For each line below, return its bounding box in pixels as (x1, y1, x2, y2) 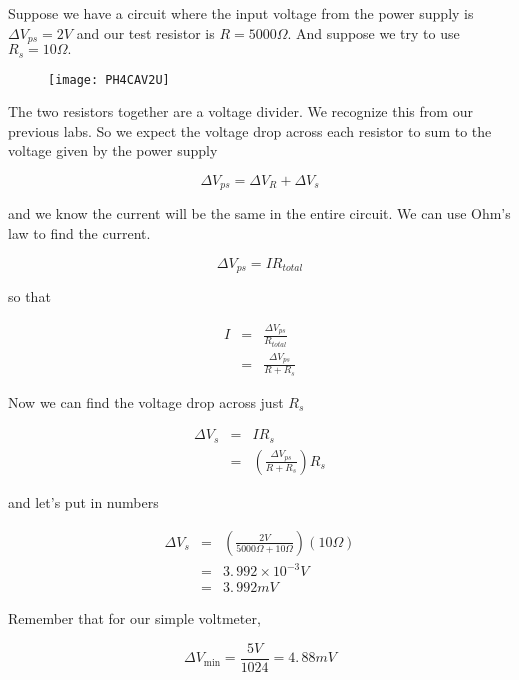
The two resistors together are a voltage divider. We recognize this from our (8, 101, 473, 122)
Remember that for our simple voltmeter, (8, 608, 261, 629)
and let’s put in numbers (8, 491, 159, 512)
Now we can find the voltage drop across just (8, 391, 284, 412)
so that (8, 286, 51, 307)
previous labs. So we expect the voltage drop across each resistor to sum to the (8, 120, 492, 141)
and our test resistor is (76, 22, 215, 43)
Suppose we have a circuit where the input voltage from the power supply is (8, 3, 474, 23)
